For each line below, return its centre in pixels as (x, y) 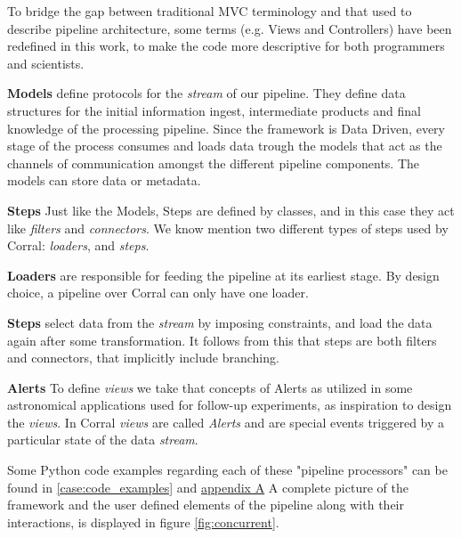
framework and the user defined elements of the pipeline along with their (206, 505)
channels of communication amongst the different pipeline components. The (214, 163)
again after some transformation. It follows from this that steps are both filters (222, 340)
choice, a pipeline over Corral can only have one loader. (158, 293)
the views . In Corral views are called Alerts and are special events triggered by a (226, 422)
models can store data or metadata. (104, 180)
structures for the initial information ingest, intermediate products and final (214, 110)
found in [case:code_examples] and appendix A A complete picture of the (208, 487)
